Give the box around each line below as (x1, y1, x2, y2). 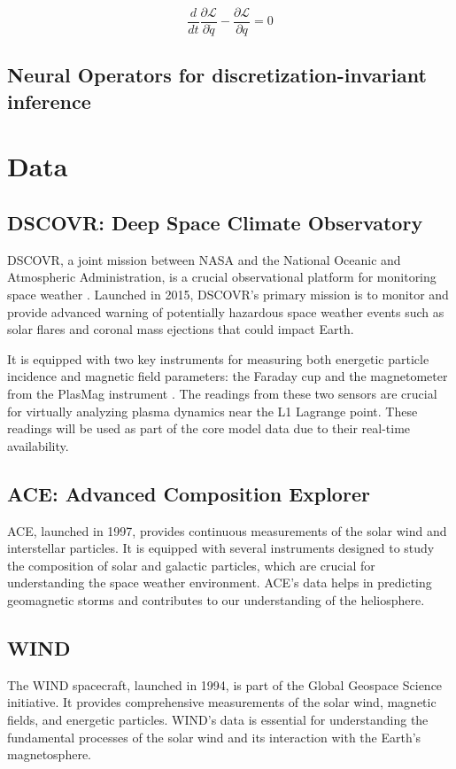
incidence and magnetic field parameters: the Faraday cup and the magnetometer (7, 367, 448, 385)
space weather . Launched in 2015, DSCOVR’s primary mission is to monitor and (7, 285, 449, 303)
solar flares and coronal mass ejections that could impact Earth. (7, 320, 354, 338)
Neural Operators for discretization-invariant (7, 61, 427, 89)
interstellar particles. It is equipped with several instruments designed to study (7, 539, 435, 557)
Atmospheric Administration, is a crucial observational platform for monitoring (7, 268, 437, 286)
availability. (7, 436, 69, 454)
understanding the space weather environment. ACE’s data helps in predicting (7, 573, 432, 592)
